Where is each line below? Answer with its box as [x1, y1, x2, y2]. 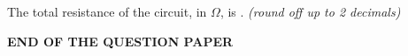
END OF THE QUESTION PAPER [7, 31, 234, 50]
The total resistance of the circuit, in [7, 3, 207, 20]
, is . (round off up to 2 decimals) [219, 3, 401, 20]
